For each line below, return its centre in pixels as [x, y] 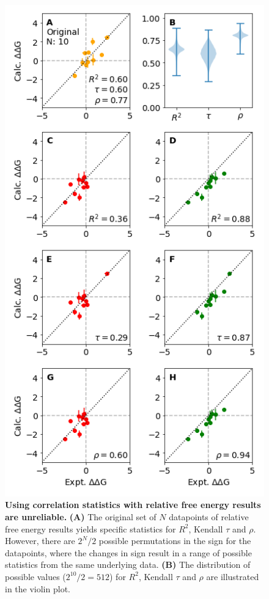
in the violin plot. [38, 588]
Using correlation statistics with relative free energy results [133, 505]
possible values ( [35, 576]
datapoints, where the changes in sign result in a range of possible [128, 552]
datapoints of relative [209, 517]
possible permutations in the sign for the [175, 541]
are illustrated [233, 576]
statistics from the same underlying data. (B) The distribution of [128, 565]
